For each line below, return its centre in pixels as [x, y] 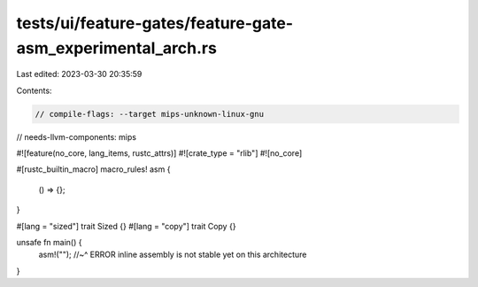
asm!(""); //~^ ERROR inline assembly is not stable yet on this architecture [173, 255]
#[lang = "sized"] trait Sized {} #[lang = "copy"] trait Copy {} [126, 226]
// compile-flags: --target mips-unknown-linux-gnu [150, 114]
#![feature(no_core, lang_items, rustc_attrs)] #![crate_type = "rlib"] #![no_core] [159, 153]
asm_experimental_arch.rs [116, 48]
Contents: [34, 90]
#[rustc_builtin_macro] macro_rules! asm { [93, 169]
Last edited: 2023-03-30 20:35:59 [79, 74]
